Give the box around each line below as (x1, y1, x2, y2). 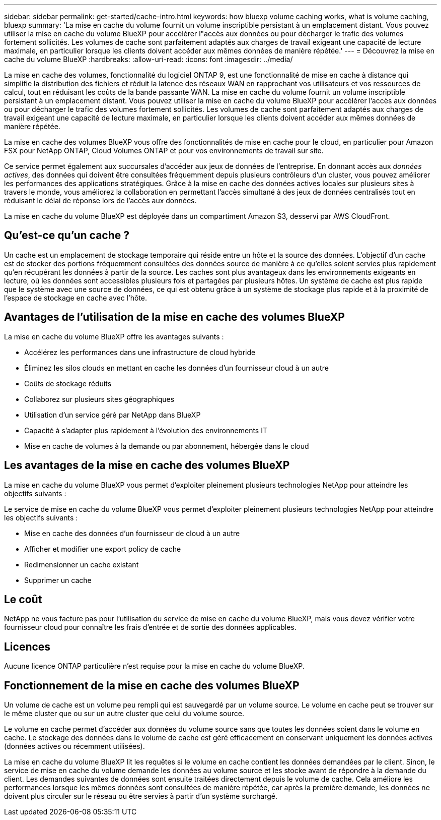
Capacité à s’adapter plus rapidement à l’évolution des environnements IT (24, 426, 267, 435)
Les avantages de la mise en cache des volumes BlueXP (4, 459, 290, 472)
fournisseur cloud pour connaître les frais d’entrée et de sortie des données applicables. (4, 623, 297, 632)
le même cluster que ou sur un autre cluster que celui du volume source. (4, 709, 245, 718)
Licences (4, 640, 51, 653)
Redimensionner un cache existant (24, 560, 139, 569)
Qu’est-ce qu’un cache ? (4, 229, 130, 242)
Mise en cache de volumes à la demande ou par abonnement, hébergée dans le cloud (24, 441, 309, 450)
